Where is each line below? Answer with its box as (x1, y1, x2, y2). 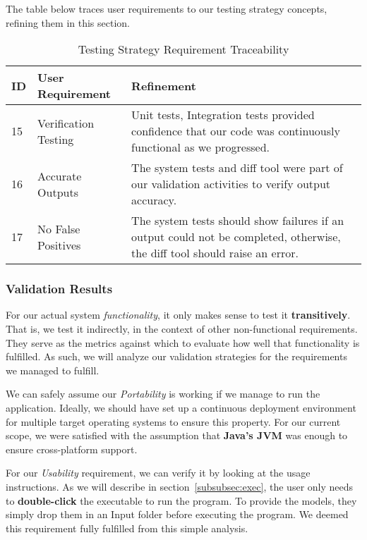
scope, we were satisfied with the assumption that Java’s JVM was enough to (6, 428, 348, 443)
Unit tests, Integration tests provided (131, 106, 315, 123)
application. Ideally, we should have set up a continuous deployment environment (6, 400, 356, 415)
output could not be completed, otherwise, (131, 228, 341, 245)
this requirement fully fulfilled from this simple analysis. (6, 520, 248, 535)
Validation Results (6, 280, 113, 297)
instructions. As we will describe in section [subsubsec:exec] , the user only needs (6, 479, 354, 493)
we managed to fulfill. (6, 362, 100, 377)
